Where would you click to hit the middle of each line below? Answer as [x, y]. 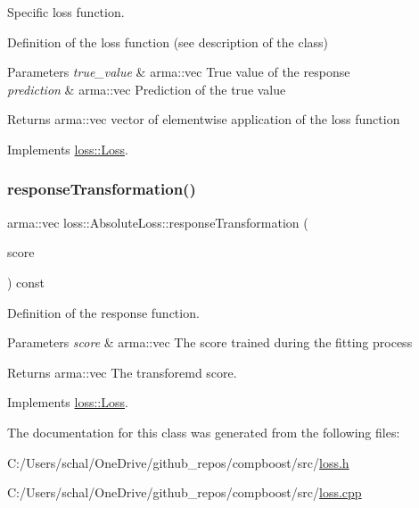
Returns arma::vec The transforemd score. [122, 372]
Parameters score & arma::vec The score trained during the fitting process [210, 342]
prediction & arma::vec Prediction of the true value [147, 89]
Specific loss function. [66, 12]
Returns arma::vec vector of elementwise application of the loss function [204, 119]
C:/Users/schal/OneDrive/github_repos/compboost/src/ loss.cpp [185, 492]
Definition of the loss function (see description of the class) [168, 42]
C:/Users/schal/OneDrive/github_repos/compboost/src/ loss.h [178, 462]
